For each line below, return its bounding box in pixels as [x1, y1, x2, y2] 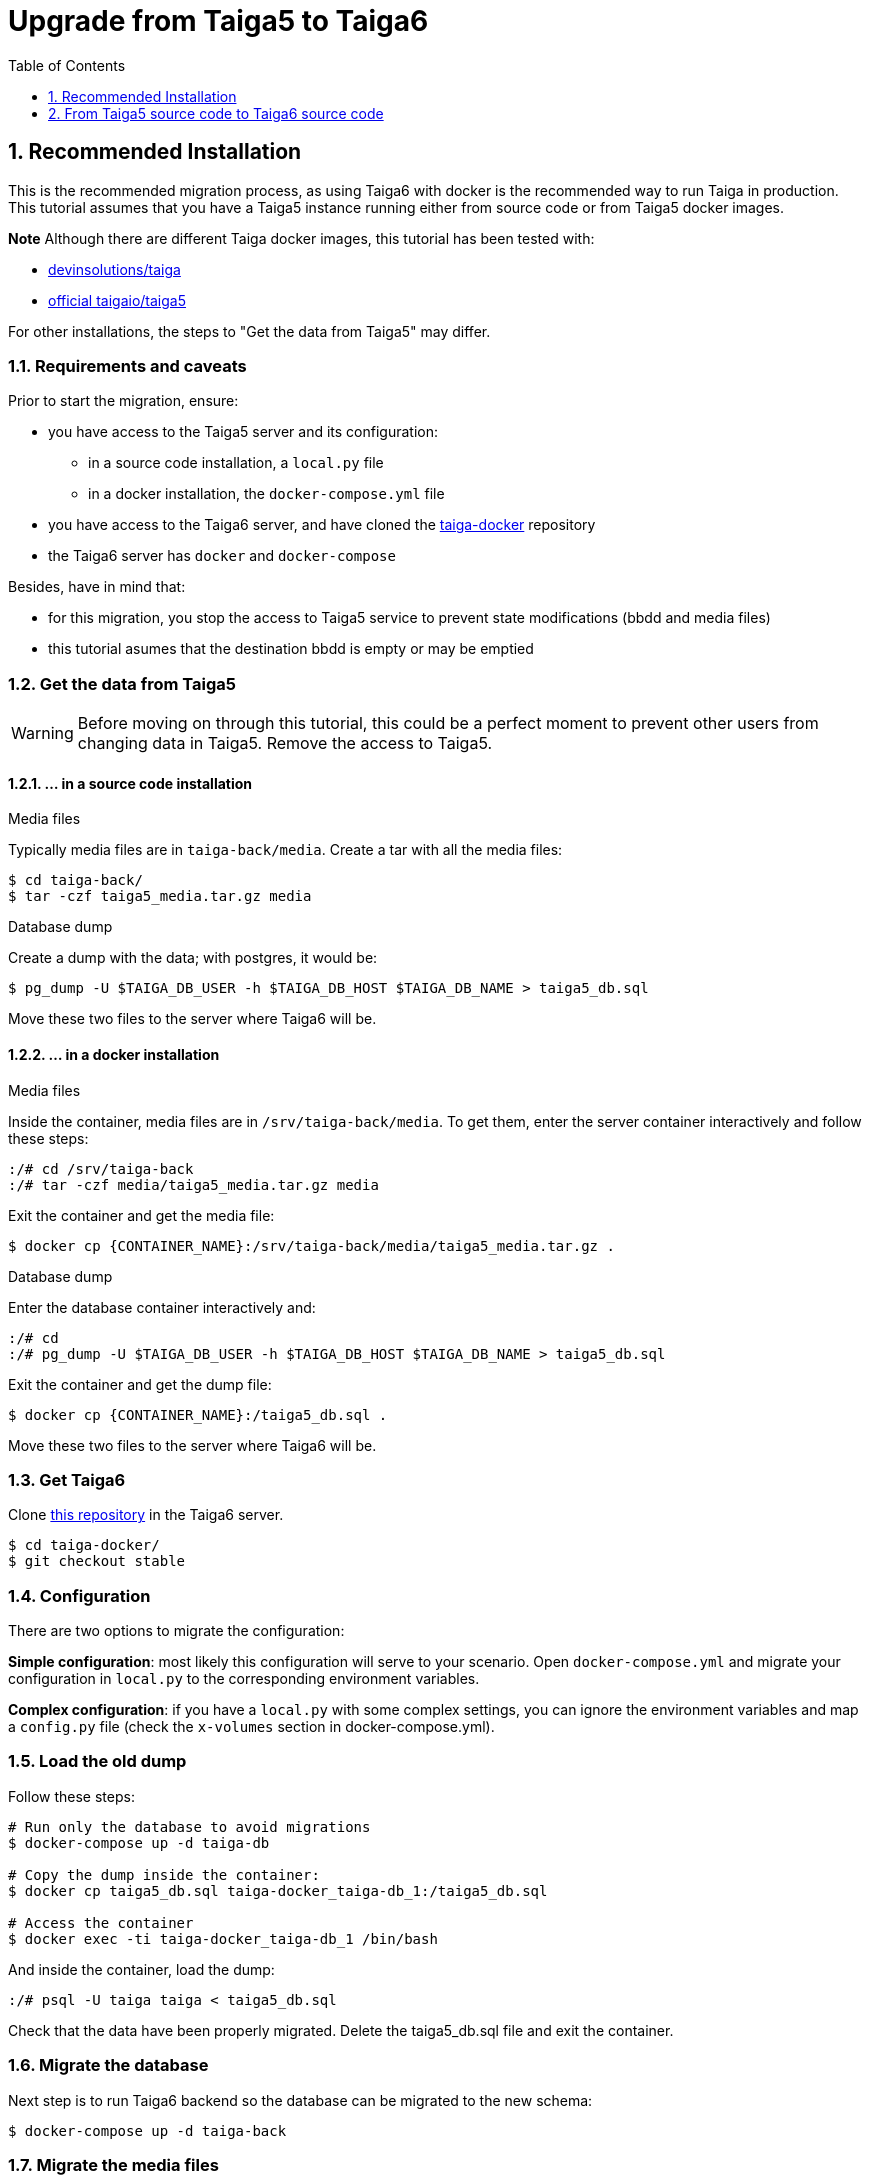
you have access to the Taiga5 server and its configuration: [48, 423, 438, 441]
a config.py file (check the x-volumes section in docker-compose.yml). [8, 1718, 495, 1736]
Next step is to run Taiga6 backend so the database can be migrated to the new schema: [8, 2091, 593, 2109]
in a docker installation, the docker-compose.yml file [88, 485, 445, 503]
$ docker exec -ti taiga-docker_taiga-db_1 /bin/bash [8, 1930, 438, 1947]
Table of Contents [8, 56, 126, 74]
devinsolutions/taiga [48, 260, 181, 278]
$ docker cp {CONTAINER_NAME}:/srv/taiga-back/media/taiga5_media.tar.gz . [8, 1237, 615, 1254]
